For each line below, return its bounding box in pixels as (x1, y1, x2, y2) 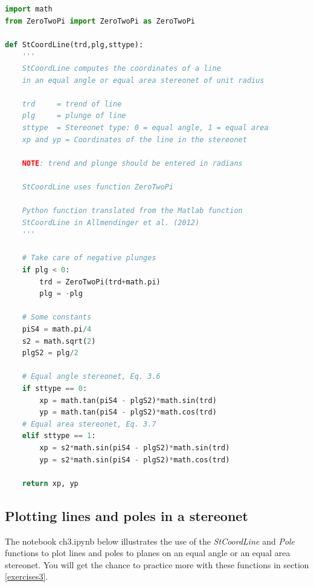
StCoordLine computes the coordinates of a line (22, 64, 221, 73)
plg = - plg (39, 289, 83, 298)
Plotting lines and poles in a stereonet (5, 506, 248, 525)
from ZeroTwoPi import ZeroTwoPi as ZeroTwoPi (5, 16, 196, 25)
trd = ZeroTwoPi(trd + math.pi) (39, 277, 161, 286)
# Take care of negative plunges (22, 254, 156, 263)
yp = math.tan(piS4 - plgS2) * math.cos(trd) (39, 408, 217, 417)
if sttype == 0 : (22, 384, 88, 393)
